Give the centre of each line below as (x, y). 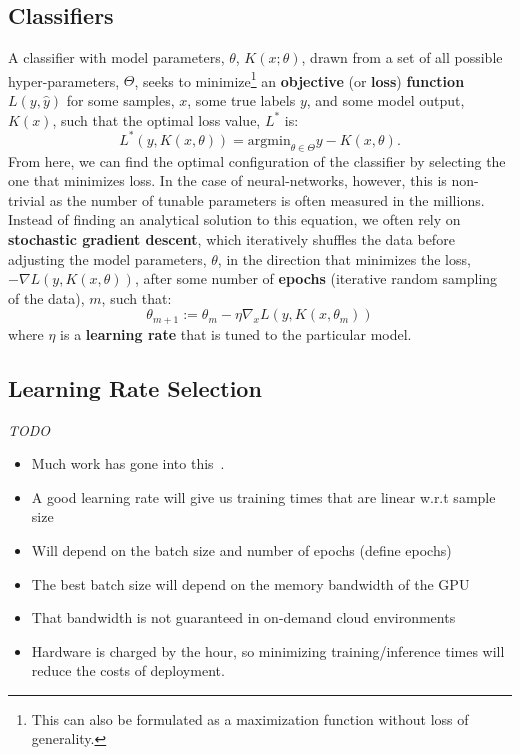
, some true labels (241, 100)
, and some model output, (385, 100)
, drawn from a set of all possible (402, 57)
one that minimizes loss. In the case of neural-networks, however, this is (227, 180)
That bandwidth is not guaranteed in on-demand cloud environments (243, 617)
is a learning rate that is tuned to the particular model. (236, 333)
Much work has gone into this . (128, 463)
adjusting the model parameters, (107, 258)
